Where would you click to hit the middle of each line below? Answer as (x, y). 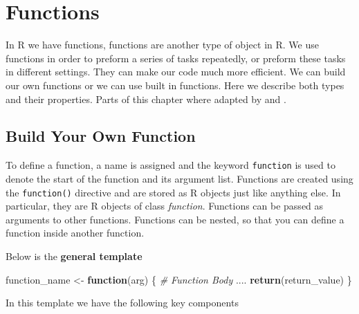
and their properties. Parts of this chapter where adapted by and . (146, 99)
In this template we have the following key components (122, 303)
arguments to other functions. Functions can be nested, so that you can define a (175, 219)
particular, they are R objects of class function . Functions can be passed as (165, 206)
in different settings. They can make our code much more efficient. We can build (176, 72)
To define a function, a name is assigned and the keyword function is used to (171, 165)
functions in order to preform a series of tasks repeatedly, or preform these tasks (176, 58)
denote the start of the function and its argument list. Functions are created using (179, 178)
